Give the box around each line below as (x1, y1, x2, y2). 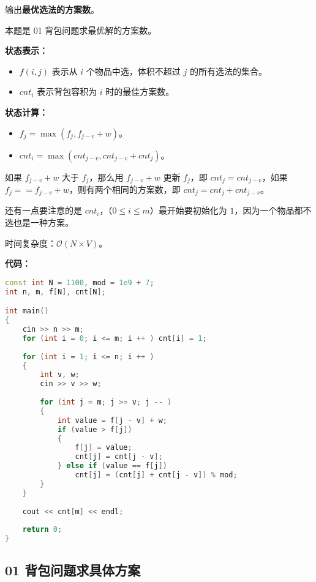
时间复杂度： (5, 236, 56, 249)
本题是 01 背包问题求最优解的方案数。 (5, 23, 157, 36)
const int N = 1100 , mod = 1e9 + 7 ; (5, 278, 154, 287)
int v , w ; (40, 370, 80, 379)
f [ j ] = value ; (75, 443, 132, 452)
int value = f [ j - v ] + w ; (57, 416, 168, 425)
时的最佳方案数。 (105, 85, 175, 98)
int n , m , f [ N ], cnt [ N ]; (5, 287, 106, 296)
